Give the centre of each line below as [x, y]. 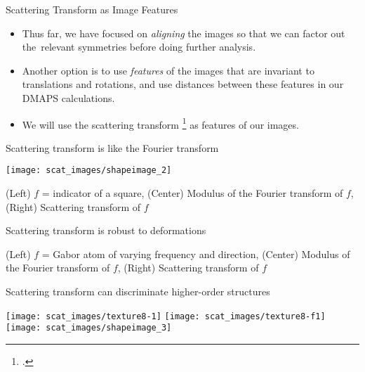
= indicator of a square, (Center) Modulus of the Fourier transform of [192, 193]
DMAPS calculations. [68, 97]
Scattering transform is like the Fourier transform [112, 147]
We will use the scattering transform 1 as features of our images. [160, 123]
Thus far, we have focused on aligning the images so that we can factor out [184, 33]
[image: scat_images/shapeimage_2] [89, 171]
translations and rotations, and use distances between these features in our [183, 84]
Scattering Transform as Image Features [92, 9]
